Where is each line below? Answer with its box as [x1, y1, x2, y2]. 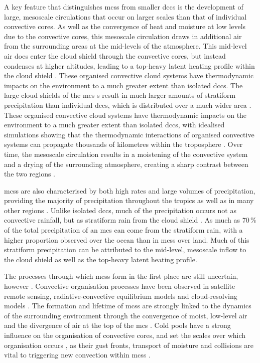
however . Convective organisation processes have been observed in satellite [4, 281, 235, 291]
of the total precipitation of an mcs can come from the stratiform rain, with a [4, 225, 243, 235]
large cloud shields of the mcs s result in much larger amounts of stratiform [4, 90, 236, 100]
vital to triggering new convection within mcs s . [4, 349, 151, 360]
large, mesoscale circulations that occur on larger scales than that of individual [4, 11, 247, 22]
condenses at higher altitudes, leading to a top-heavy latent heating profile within [4, 60, 255, 71]
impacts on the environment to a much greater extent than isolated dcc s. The [4, 80, 243, 90]
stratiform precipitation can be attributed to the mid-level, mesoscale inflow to [4, 244, 246, 255]
